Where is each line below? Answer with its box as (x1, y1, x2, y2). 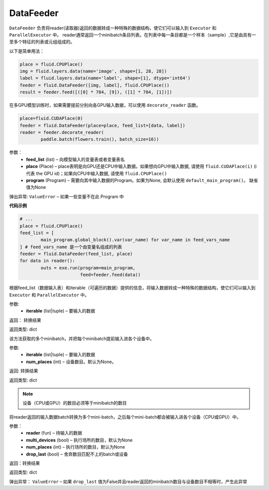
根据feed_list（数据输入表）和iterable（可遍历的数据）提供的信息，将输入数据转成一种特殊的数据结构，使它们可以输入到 (9, 285, 256, 291)
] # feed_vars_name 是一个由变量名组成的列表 (19, 244, 122, 250)
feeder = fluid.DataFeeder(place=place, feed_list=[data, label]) (19, 122, 185, 128)
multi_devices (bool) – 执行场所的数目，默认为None (26, 437, 133, 443)
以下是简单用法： (9, 48, 44, 54)
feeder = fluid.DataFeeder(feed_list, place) (19, 251, 133, 257)
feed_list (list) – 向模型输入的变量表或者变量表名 (26, 156, 125, 162)
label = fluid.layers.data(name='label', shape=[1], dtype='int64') (19, 75, 191, 81)
